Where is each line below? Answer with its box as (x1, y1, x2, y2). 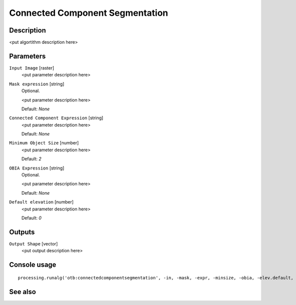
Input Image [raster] (9, 65, 54, 71)
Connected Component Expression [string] (9, 115, 104, 121)
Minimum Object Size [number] (9, 140, 79, 146)
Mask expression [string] (9, 81, 65, 87)
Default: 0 (21, 215, 42, 221)
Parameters (9, 52, 46, 60)
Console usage (9, 261, 57, 269)
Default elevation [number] (9, 199, 74, 205)
